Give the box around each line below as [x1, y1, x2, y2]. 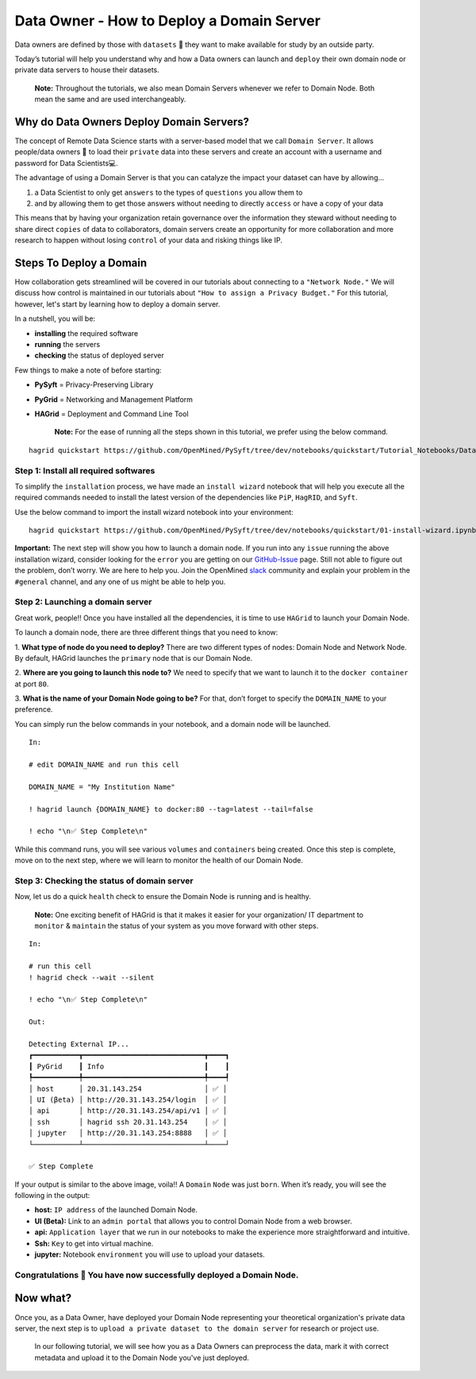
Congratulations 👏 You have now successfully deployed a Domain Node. [14, 1269, 299, 1280]
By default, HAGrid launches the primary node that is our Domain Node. [14, 653, 253, 662]
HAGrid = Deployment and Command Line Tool [34, 409, 190, 419]
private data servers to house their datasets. [14, 65, 160, 75]
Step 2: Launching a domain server [14, 597, 152, 608]
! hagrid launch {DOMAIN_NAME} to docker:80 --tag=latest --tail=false [29, 805, 313, 813]
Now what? [14, 1292, 71, 1305]
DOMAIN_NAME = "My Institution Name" [29, 782, 176, 791]
